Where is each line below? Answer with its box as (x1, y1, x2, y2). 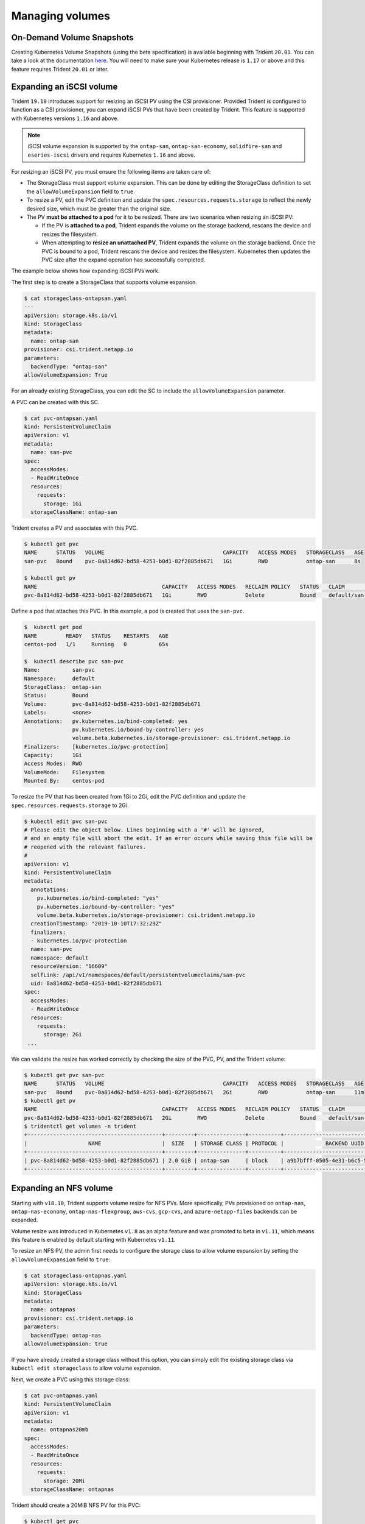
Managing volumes (11, 9, 111, 23)
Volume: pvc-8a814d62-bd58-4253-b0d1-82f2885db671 (24, 700, 201, 707)
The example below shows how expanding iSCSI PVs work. (11, 267, 160, 274)
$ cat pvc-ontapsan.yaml (24, 415, 99, 422)
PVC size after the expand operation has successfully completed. (41, 256, 206, 263)
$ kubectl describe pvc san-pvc (24, 658, 124, 664)
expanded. (11, 1216, 38, 1223)
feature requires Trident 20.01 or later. (11, 65, 109, 73)
